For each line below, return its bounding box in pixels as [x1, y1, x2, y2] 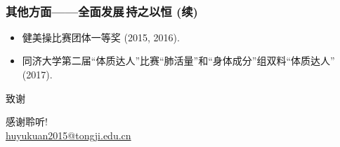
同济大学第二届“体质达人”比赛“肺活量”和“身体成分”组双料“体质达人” [22, 53, 335, 68]
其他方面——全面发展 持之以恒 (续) [6, 2, 198, 20]
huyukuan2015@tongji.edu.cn [6, 127, 131, 142]
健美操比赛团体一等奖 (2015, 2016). [22, 29, 180, 44]
